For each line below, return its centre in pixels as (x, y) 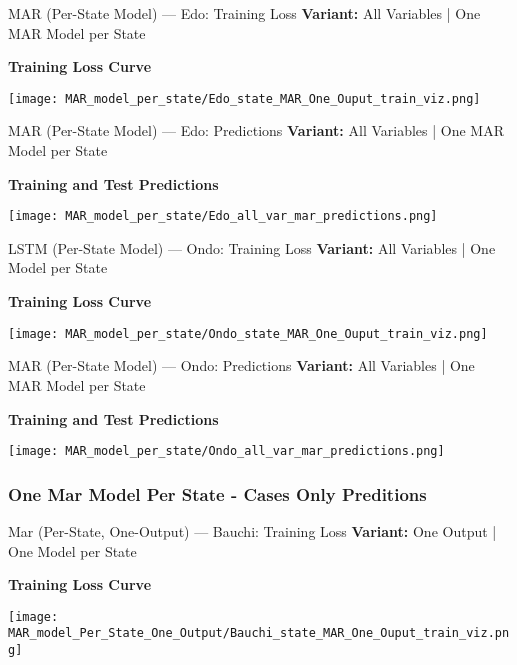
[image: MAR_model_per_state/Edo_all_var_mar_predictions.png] (223, 216)
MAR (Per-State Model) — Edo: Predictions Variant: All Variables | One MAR (256, 130)
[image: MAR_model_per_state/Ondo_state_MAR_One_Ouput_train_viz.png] (248, 333)
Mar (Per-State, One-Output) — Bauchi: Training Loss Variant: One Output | (252, 530)
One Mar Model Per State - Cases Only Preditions (217, 493)
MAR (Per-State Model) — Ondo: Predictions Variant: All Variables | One (241, 365)
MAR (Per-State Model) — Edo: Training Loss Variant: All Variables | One (244, 13)
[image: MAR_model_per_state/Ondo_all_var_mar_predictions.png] (226, 451)
